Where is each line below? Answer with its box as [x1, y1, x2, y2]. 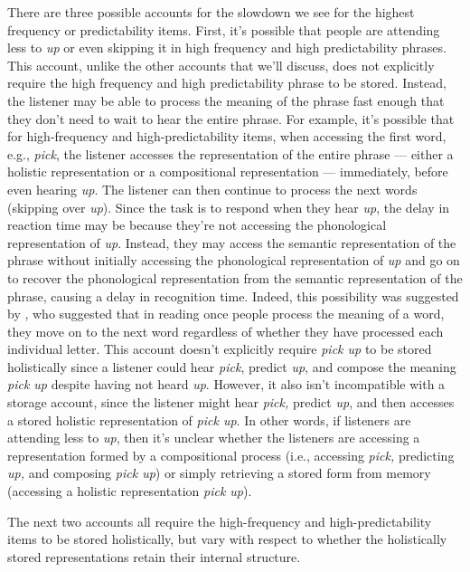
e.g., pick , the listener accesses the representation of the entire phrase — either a [7, 144, 454, 163]
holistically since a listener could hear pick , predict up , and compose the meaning [7, 357, 456, 376]
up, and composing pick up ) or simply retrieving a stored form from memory [7, 463, 431, 482]
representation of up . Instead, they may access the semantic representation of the [7, 233, 456, 252]
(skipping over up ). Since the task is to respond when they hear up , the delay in [7, 197, 450, 216]
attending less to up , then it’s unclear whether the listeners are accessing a [7, 428, 420, 447]
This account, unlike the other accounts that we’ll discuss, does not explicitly [7, 55, 435, 74]
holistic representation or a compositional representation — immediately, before [7, 162, 448, 181]
